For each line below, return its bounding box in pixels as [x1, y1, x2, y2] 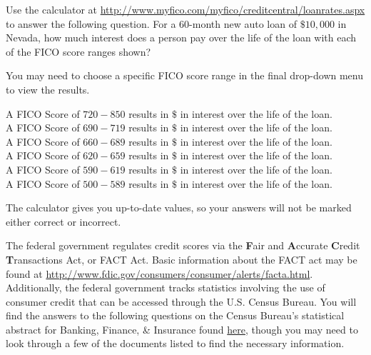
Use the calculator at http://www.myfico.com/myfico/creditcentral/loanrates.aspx [6, 2, 365, 16]
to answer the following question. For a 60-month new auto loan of [6, 16, 297, 31]
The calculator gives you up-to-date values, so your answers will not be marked [6, 200, 352, 215]
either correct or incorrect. [6, 214, 121, 229]
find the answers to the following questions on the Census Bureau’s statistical [6, 308, 345, 323]
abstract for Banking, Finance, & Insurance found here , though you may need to [6, 321, 358, 336]
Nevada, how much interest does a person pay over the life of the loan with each [6, 30, 357, 45]
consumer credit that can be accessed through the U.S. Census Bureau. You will [6, 294, 357, 309]
